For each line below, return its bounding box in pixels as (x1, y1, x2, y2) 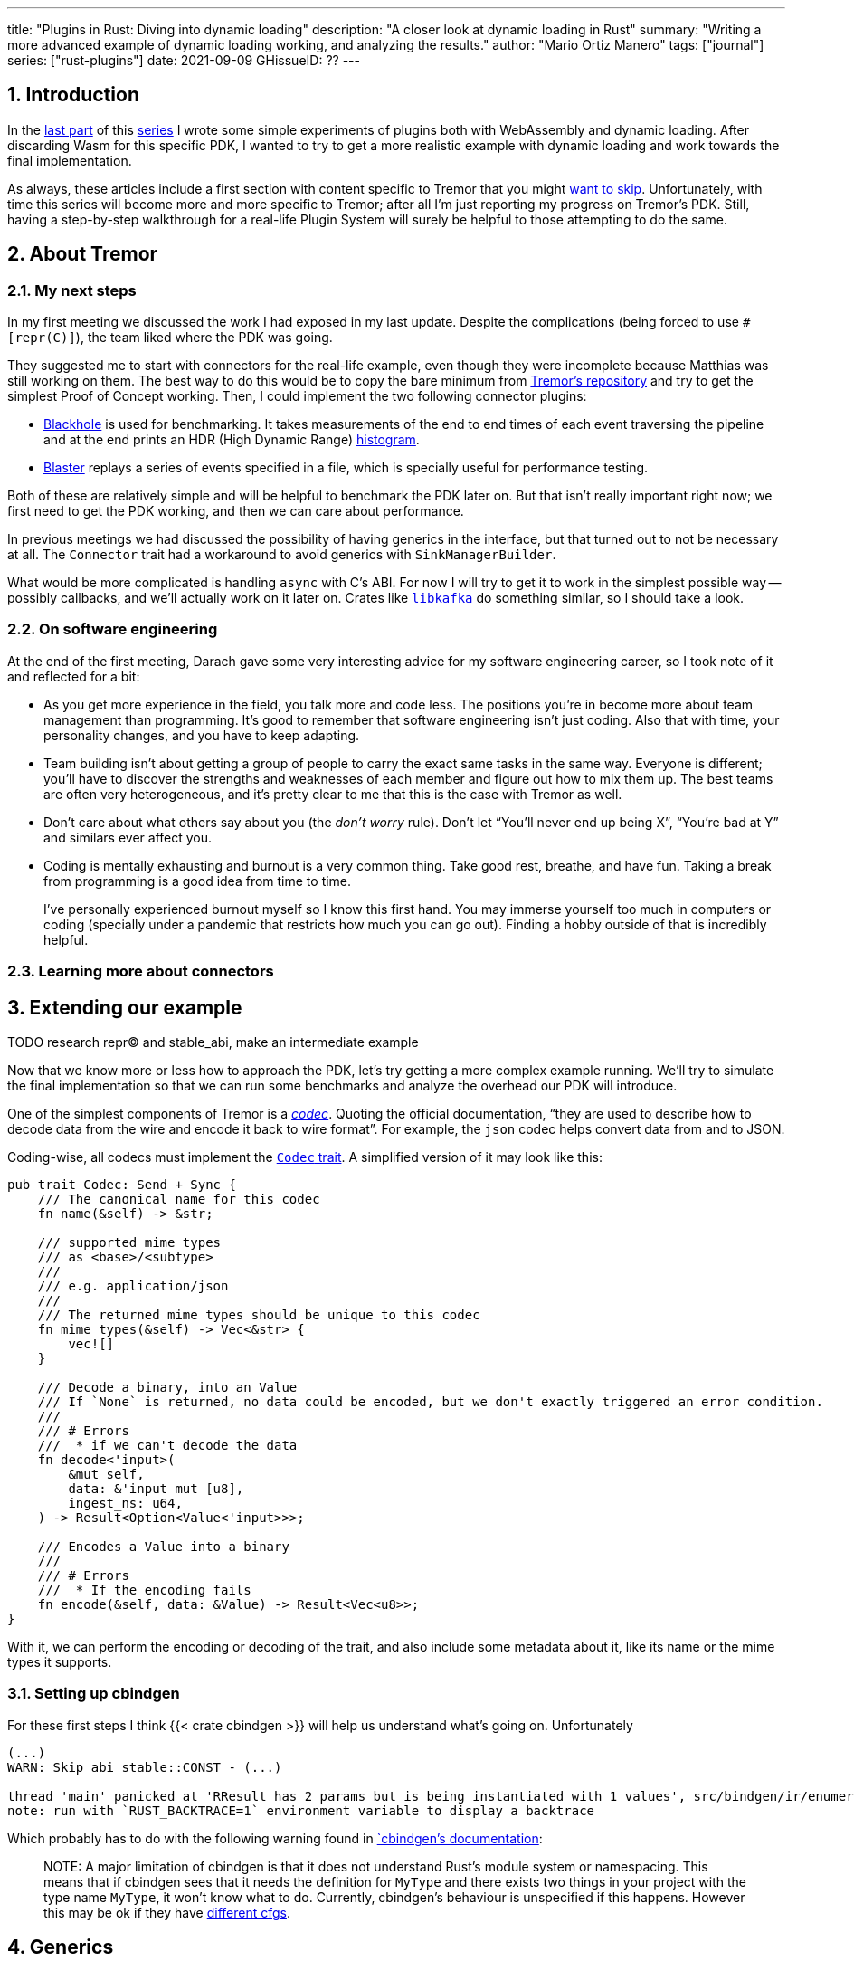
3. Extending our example (7, 995, 242, 1019)
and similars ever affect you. (43, 829, 213, 845)
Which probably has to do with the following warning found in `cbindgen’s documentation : (7, 1830, 543, 1846)
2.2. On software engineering (7, 620, 218, 639)
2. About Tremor (7, 243, 158, 266)
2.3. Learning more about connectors (7, 962, 274, 981)
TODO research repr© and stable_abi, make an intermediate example (7, 1034, 419, 1051)
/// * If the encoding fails (37, 1583, 251, 1598)
